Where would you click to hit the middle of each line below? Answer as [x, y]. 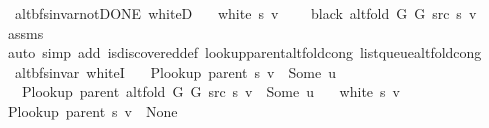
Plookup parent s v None [92, 110]
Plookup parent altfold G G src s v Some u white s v [210, 91]
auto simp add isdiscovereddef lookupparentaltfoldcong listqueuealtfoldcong [244, 52]
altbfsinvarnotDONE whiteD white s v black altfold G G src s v [245, 13]
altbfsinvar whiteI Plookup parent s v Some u [175, 71]
